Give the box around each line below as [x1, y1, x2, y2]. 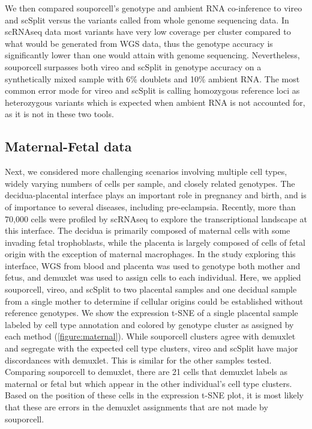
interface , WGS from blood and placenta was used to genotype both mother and [5, 259, 301, 272]
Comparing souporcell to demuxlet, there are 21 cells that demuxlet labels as [5, 365, 287, 378]
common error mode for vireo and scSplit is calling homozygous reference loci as [5, 84, 300, 97]
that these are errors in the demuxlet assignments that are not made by [5, 401, 268, 413]
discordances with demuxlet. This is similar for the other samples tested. [5, 353, 272, 366]
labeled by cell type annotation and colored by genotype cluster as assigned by [5, 318, 294, 330]
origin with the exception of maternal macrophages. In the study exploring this [5, 248, 296, 260]
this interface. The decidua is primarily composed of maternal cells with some [5, 224, 290, 237]
